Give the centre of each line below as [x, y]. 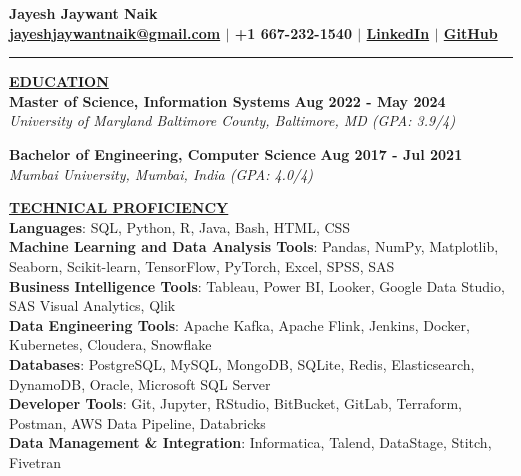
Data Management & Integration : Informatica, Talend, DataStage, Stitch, [250, 442]
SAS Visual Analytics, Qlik [92, 305]
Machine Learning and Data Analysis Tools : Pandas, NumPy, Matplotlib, [254, 246]
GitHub [470, 32]
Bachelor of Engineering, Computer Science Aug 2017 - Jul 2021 [236, 153]
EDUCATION [59, 81]
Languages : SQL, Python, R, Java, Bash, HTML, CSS [180, 226]
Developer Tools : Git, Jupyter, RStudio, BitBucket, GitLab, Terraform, [235, 403]
